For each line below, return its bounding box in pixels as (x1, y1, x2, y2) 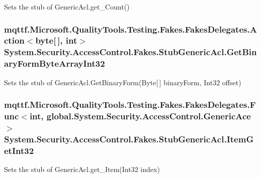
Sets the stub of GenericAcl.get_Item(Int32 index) (4, 164, 160, 174)
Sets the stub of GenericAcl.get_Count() (4, 2, 130, 12)
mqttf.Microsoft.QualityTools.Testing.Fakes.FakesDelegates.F (4, 98, 256, 111)
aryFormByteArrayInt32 (4, 57, 105, 70)
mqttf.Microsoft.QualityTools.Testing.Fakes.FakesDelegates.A (4, 23, 257, 35)
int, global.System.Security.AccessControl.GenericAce (29, 110, 251, 122)
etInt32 (4, 144, 34, 156)
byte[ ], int (35, 34, 77, 47)
